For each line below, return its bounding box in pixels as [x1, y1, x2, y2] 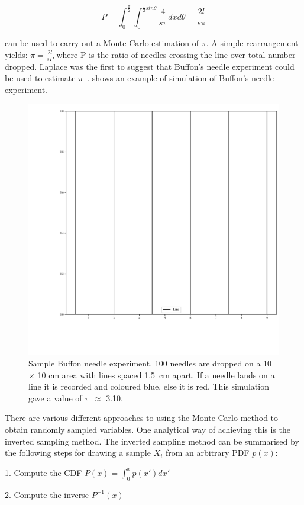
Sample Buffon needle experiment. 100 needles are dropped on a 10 [28, 356, 272, 369]
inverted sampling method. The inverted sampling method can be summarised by [5, 435, 299, 447]
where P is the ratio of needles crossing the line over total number [56, 48, 296, 60]
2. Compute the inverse [5, 488, 89, 500]
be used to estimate [5, 72, 76, 84]
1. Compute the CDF [5, 466, 82, 478]
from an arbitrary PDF [165, 446, 250, 459]
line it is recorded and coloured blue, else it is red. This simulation [28, 380, 269, 393]
